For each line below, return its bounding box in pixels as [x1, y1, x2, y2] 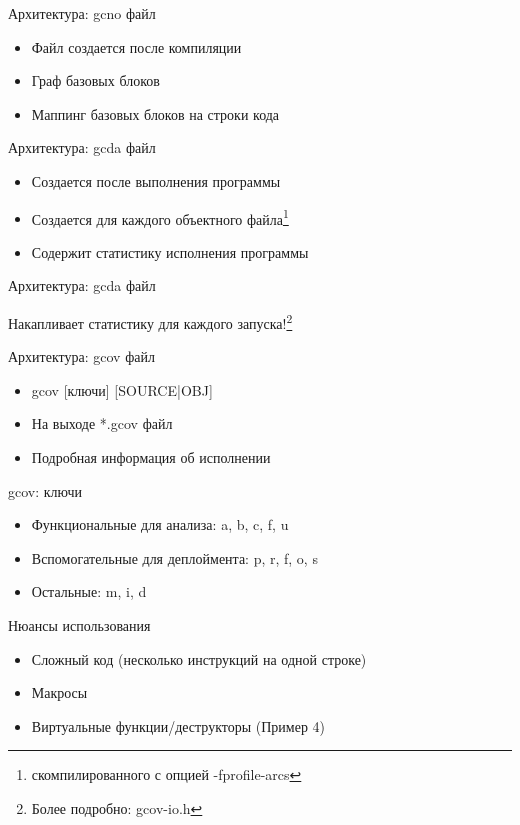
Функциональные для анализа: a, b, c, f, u [31, 514, 289, 535]
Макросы [31, 682, 88, 703]
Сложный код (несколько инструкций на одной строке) [31, 648, 367, 669]
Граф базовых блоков [31, 70, 160, 91]
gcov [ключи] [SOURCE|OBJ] [31, 379, 213, 400]
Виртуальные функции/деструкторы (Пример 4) [31, 715, 326, 736]
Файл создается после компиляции [31, 36, 242, 57]
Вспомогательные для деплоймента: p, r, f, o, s [31, 547, 318, 568]
